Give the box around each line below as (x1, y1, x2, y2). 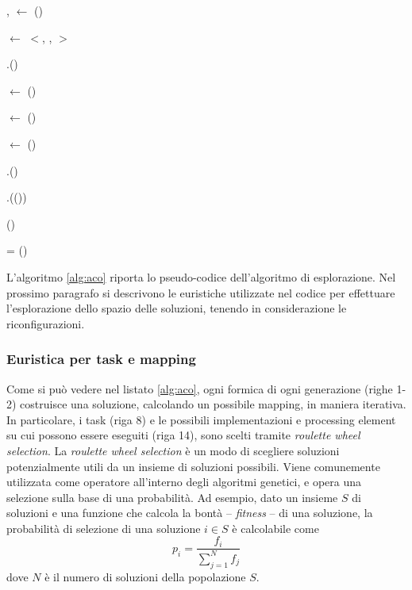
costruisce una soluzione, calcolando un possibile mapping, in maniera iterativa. (20, 396, 406, 412)
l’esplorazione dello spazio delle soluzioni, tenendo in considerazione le (6, 300, 347, 316)
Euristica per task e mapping (6, 349, 196, 369)
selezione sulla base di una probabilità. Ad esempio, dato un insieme (6, 488, 338, 505)
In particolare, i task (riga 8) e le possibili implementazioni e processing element (6, 411, 396, 427)
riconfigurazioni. (6, 315, 85, 331)
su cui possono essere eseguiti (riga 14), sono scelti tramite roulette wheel (6, 427, 360, 443)
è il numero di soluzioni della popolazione (44, 568, 246, 584)
